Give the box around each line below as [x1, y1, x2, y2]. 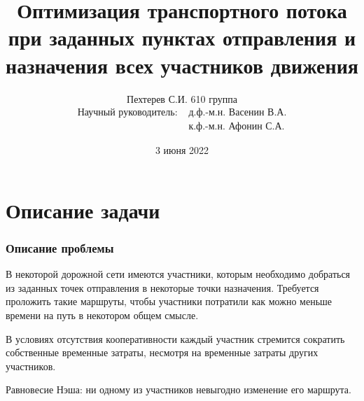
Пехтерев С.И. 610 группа [127, 91, 237, 106]
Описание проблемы [6, 239, 114, 256]
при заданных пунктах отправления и [8, 23, 356, 52]
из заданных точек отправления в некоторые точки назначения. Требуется [6, 280, 319, 295]
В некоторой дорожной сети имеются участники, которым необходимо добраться [6, 267, 351, 281]
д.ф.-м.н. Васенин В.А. [188, 108, 287, 118]
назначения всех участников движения [6, 50, 358, 79]
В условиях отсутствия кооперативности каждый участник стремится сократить [6, 331, 345, 346]
